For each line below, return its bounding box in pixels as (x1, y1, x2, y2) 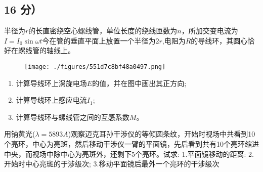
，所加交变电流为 (181, 25, 238, 36)
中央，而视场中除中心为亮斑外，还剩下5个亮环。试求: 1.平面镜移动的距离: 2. (4, 148, 254, 159)
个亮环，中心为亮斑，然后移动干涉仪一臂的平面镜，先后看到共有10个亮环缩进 (4, 139, 259, 149)
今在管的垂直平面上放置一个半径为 (42, 35, 156, 46)
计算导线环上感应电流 (16, 95, 87, 105)
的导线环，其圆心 (191, 35, 248, 46)
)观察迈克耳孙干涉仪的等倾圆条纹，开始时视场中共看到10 (68, 128, 255, 139)
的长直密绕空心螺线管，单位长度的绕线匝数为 (28, 25, 178, 36)
